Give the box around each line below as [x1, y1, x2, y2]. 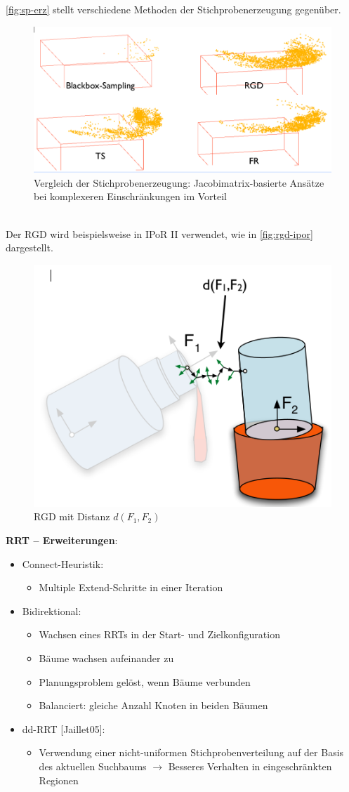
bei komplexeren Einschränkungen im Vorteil [34, 189, 227, 204]
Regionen [39, 772, 79, 787]
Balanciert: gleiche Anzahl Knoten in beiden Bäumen [39, 698, 268, 713]
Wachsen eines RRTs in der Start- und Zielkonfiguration [39, 627, 280, 642]
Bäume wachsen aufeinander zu [39, 651, 174, 665]
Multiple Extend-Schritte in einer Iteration [39, 580, 223, 595]
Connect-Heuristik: [22, 556, 104, 571]
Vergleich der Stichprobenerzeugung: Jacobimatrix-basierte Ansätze [34, 175, 324, 190]
